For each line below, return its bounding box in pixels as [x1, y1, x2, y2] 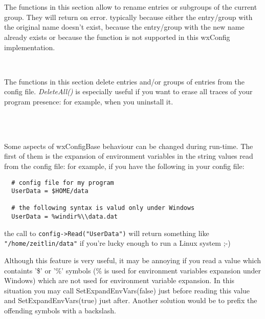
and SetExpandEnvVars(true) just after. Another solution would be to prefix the [4, 295, 257, 306]
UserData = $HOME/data [11, 187, 89, 195]
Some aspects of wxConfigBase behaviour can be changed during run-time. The [4, 140, 253, 151]
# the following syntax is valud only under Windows [11, 204, 195, 212]
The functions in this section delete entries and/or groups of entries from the [4, 76, 245, 87]
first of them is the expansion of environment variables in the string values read [4, 151, 253, 161]
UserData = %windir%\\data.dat [11, 213, 118, 221]
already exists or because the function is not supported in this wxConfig [4, 31, 230, 42]
